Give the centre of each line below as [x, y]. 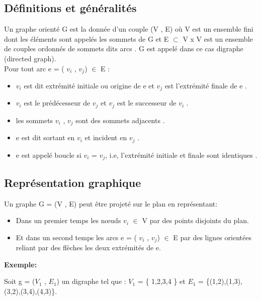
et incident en [106, 137]
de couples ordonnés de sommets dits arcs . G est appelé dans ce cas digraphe [124, 48]
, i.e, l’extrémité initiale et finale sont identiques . [181, 155]
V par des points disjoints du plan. [195, 220]
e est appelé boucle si [49, 155]
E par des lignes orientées [212, 237]
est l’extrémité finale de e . [206, 86]
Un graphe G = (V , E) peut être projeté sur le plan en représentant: [111, 203]
